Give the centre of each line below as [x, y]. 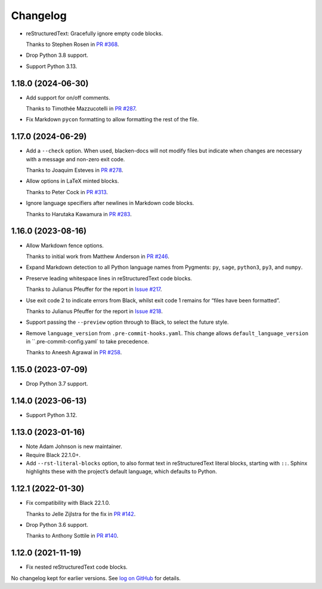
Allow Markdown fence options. [65, 246]
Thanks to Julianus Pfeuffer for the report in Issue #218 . [95, 311]
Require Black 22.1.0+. [53, 455]
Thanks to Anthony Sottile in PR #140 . [72, 536]
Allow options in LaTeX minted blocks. [72, 181]
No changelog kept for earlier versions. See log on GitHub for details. [96, 578]
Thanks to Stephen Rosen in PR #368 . [72, 44]
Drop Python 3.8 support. [57, 55]
